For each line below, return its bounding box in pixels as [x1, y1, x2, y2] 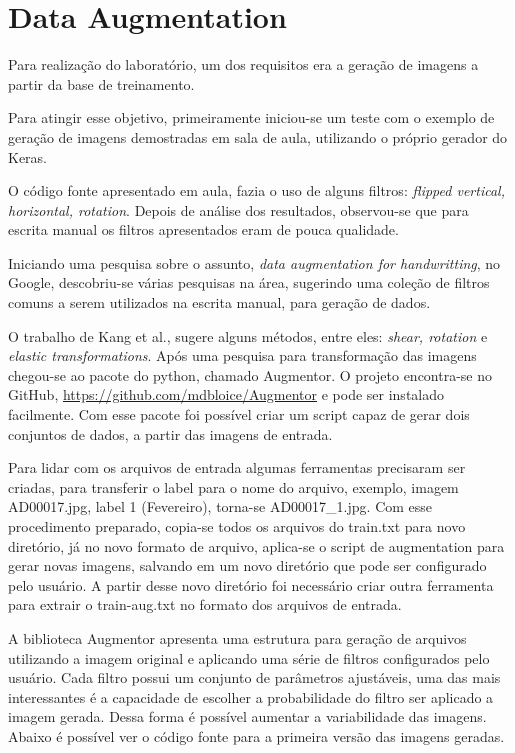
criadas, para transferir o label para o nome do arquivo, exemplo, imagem [8, 476, 459, 497]
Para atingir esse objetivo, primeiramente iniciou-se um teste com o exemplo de [8, 107, 495, 128]
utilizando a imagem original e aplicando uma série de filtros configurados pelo [8, 647, 490, 668]
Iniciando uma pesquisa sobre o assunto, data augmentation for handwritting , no [8, 252, 501, 273]
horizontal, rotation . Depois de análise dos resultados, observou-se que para [8, 199, 469, 220]
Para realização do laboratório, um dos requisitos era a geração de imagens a [8, 54, 479, 75]
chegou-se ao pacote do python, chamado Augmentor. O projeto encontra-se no [8, 364, 493, 385]
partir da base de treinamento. [8, 73, 195, 94]
